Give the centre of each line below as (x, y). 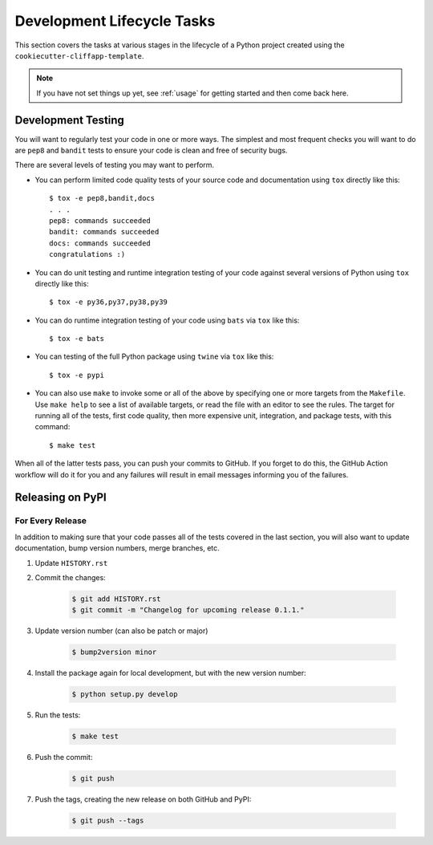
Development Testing (69, 120)
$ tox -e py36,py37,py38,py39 (109, 302)
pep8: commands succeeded (100, 220)
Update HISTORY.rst (71, 563)
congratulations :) (87, 254)
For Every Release (51, 521)
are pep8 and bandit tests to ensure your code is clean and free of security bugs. (151, 150)
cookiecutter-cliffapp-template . (79, 55)
